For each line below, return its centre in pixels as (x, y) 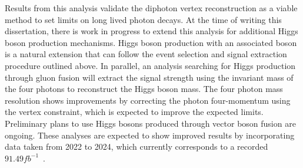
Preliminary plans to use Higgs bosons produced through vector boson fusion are (150, 123)
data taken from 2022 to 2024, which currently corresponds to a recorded (136, 146)
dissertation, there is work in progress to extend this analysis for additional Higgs (151, 31)
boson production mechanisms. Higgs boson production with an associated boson (151, 42)
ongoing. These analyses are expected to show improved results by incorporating (150, 135)
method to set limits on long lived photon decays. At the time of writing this (143, 19)
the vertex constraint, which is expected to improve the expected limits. (134, 112)
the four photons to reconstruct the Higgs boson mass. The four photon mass (144, 89)
